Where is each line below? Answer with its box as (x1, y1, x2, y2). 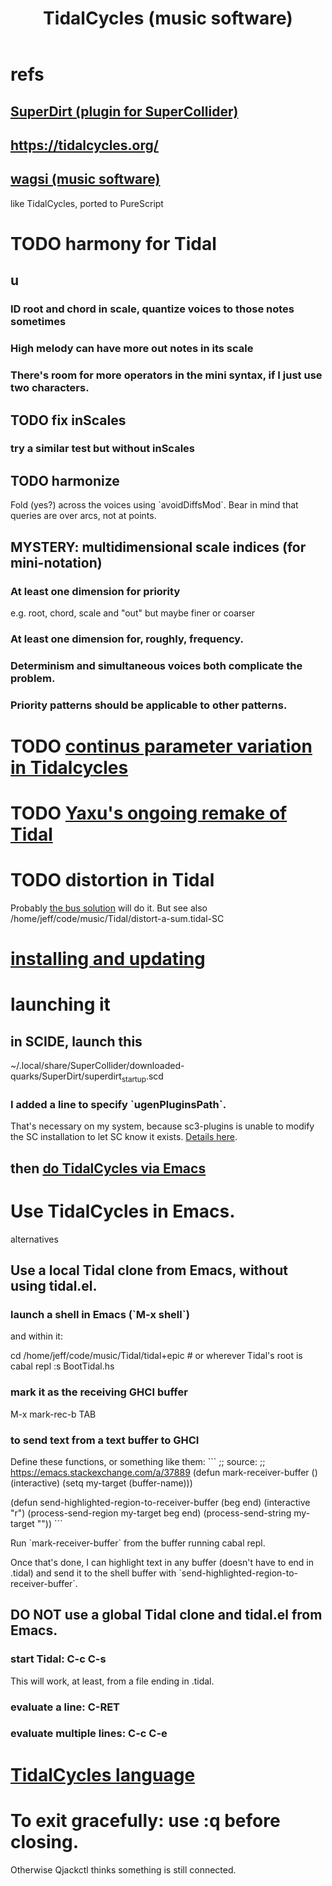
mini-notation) (10, 554, 103, 571)
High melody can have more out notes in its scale (10, 342, 254, 356)
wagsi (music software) (10, 171, 161, 188)
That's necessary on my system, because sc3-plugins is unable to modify (10, 1120, 315, 1132)
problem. (10, 671, 56, 685)
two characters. (10, 381, 90, 395)
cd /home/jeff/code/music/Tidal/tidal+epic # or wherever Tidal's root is (10, 1350, 303, 1362)
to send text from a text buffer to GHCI (10, 1433, 200, 1447)
